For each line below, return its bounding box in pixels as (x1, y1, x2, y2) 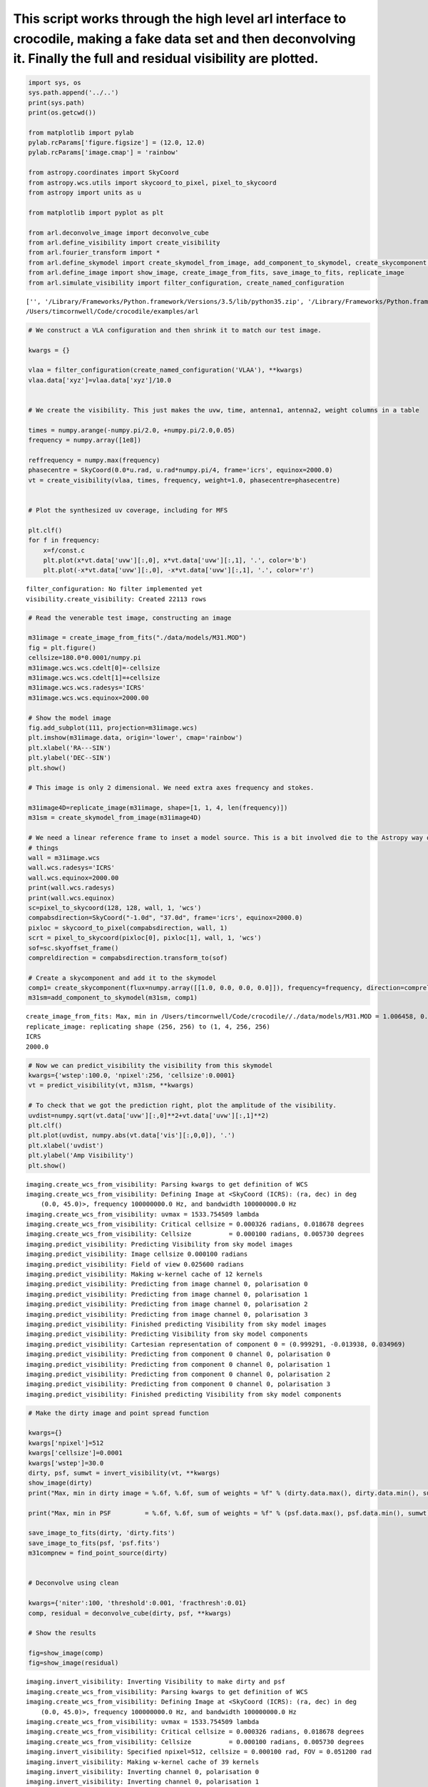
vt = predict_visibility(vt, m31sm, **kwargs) (28, 1081, 194, 1089)
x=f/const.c (43, 546, 86, 554)
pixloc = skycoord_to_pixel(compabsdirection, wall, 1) (28, 924, 228, 932)
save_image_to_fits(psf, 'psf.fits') (28, 1539, 160, 1547)
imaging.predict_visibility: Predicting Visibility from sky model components (26, 1330, 308, 1338)
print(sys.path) (28, 99, 86, 107)
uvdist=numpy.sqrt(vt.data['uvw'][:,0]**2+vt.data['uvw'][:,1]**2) (28, 1112, 270, 1119)
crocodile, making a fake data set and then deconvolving (13, 31, 356, 46)
